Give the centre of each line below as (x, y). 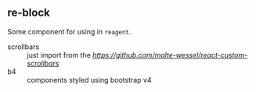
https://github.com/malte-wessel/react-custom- (170, 55)
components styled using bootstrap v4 (89, 80)
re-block (29, 13)
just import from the (59, 55)
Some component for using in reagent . (69, 31)
